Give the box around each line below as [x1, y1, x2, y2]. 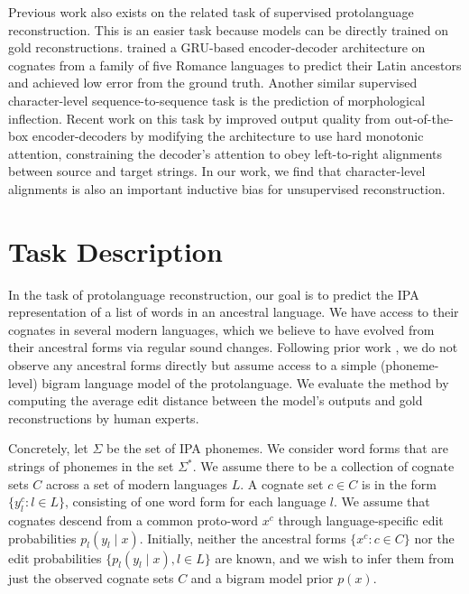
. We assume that [334, 492, 430, 511]
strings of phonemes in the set [8, 457, 174, 475]
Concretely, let [8, 439, 88, 458]
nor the [414, 528, 455, 547]
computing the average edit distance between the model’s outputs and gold [8, 391, 423, 410]
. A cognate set [240, 474, 324, 493]
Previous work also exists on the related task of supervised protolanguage [8, 3, 414, 21]
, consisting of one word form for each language [64, 492, 326, 511]
